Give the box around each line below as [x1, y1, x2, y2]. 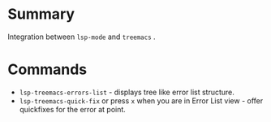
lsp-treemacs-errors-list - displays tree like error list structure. [19, 87, 234, 97]
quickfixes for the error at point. [19, 104, 127, 114]
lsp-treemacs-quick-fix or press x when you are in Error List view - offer [19, 95, 264, 106]
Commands [7, 60, 88, 79]
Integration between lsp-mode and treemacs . [7, 32, 156, 41]
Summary [7, 5, 75, 24]
